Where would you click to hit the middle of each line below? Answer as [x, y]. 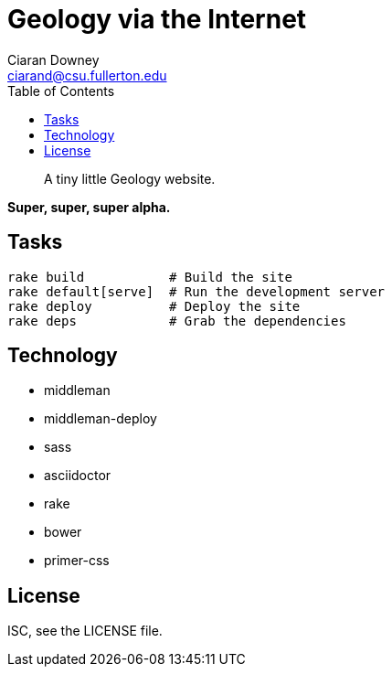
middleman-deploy [101, 419]
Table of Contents [61, 91]
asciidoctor [78, 476]
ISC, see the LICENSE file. [85, 631]
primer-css [77, 561]
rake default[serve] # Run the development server [196, 291]
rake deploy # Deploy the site [154, 306]
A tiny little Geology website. [130, 178]
